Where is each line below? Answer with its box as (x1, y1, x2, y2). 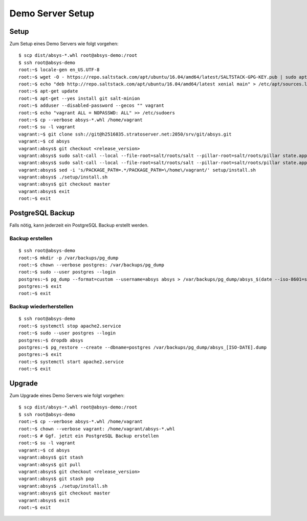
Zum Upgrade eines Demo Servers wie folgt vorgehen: (9, 393, 125, 399)
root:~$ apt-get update (18, 88, 78, 94)
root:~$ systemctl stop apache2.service (18, 323, 121, 329)
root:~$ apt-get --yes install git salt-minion (18, 95, 140, 101)
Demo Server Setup (9, 8, 95, 19)
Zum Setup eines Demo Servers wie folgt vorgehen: (9, 41, 119, 47)
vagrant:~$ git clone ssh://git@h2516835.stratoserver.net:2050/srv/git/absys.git (18, 131, 232, 137)
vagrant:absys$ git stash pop (18, 476, 95, 482)
